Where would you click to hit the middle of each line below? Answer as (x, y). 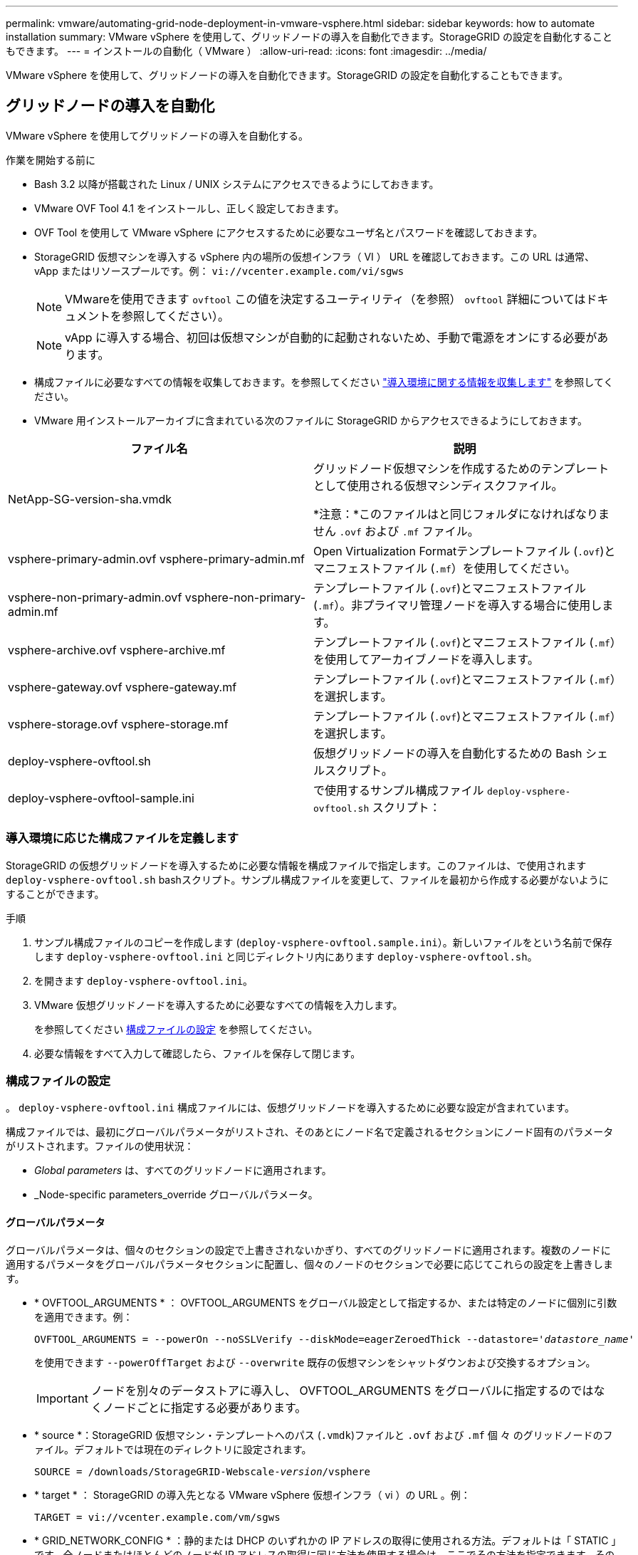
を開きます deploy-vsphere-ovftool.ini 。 (144, 980)
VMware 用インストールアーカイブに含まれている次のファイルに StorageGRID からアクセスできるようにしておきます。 (311, 420)
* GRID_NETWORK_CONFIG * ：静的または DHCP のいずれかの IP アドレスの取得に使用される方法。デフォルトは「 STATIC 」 (325, 1540)
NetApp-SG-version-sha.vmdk (90, 499)
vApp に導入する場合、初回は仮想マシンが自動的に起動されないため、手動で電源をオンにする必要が (331, 337)
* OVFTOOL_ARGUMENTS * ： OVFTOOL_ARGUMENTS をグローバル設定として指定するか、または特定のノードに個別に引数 (326, 1302)
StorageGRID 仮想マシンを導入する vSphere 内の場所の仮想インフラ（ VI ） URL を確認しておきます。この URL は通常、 (314, 256)
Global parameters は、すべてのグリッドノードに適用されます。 (183, 1171)
